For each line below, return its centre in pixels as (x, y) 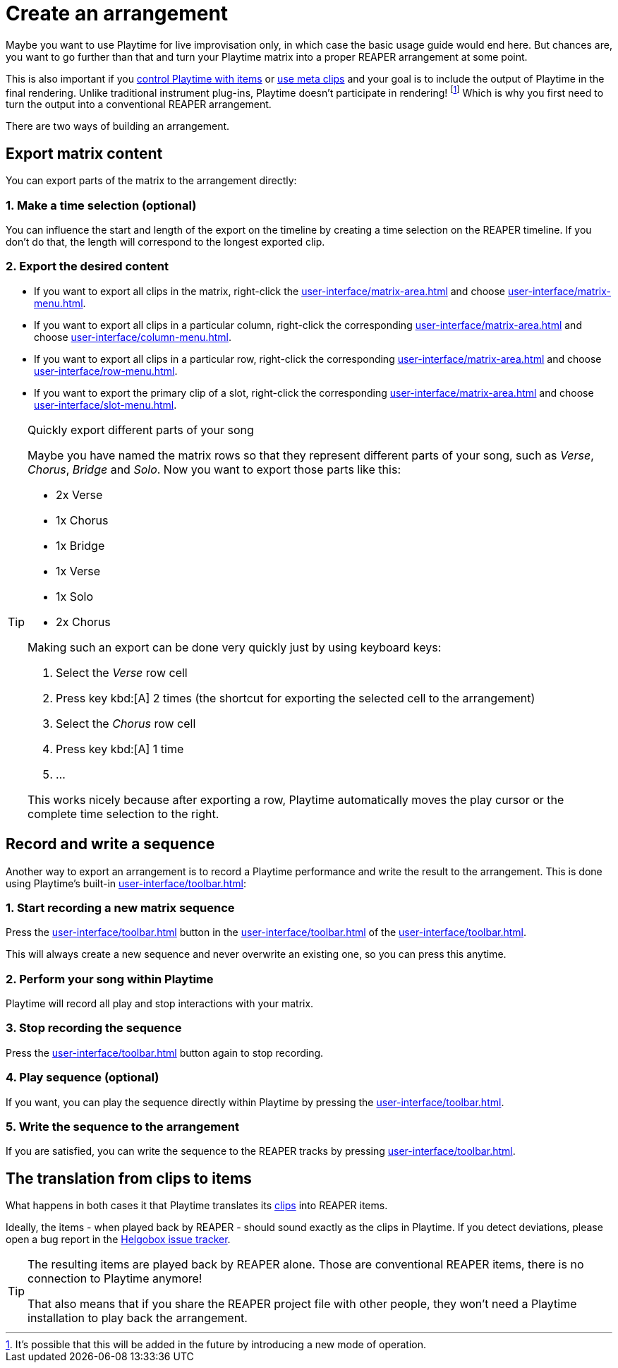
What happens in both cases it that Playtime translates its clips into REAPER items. (197, 1206)
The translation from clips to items (129, 1178)
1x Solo (75, 596)
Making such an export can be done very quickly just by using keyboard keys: (235, 647)
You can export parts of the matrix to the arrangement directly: (151, 181)
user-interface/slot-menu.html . (105, 404)
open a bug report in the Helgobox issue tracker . (118, 1240)
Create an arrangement (117, 13)
